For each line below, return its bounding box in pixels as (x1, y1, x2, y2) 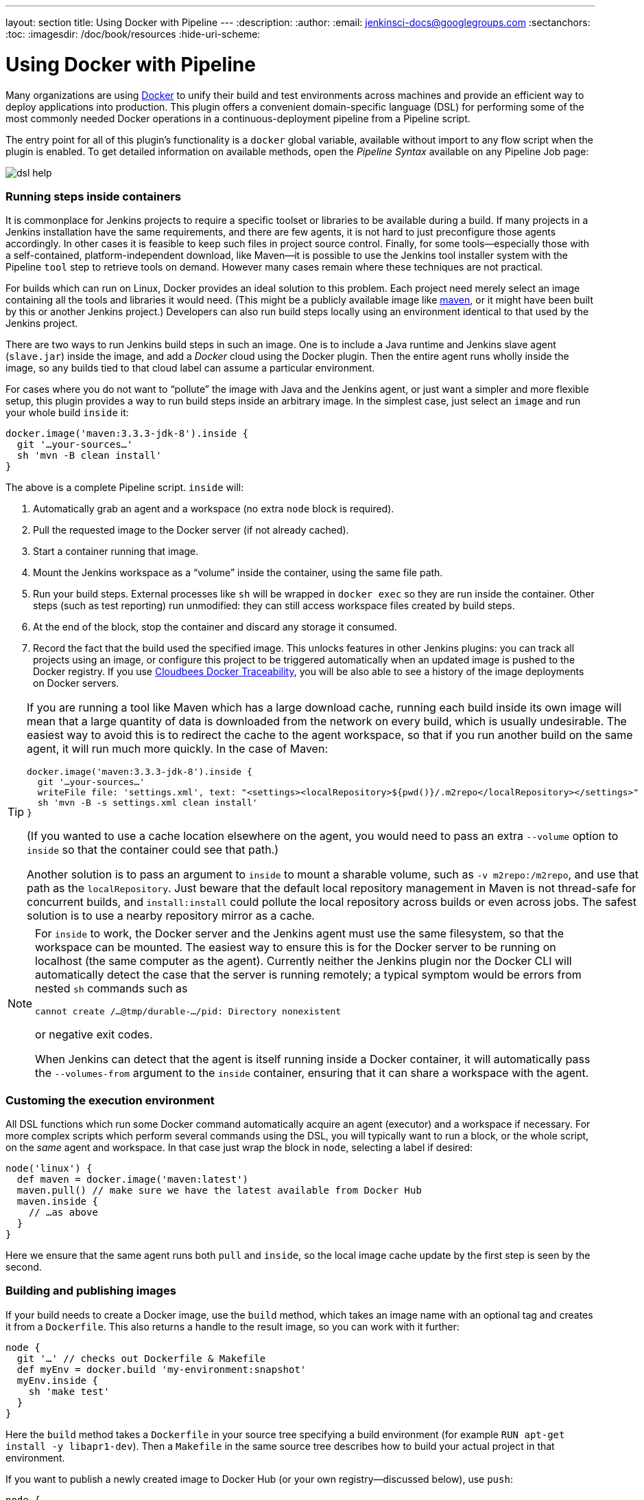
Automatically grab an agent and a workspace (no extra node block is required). (33, 503, 394, 515)
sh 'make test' (28, 1385, 110, 1397)
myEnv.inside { (16, 1374, 98, 1386)
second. (5, 1261, 42, 1273)
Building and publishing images (5, 1284, 176, 1298)
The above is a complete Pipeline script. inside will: (5, 481, 244, 494)
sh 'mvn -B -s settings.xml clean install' (37, 797, 258, 808)
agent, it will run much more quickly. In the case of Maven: (27, 742, 328, 756)
